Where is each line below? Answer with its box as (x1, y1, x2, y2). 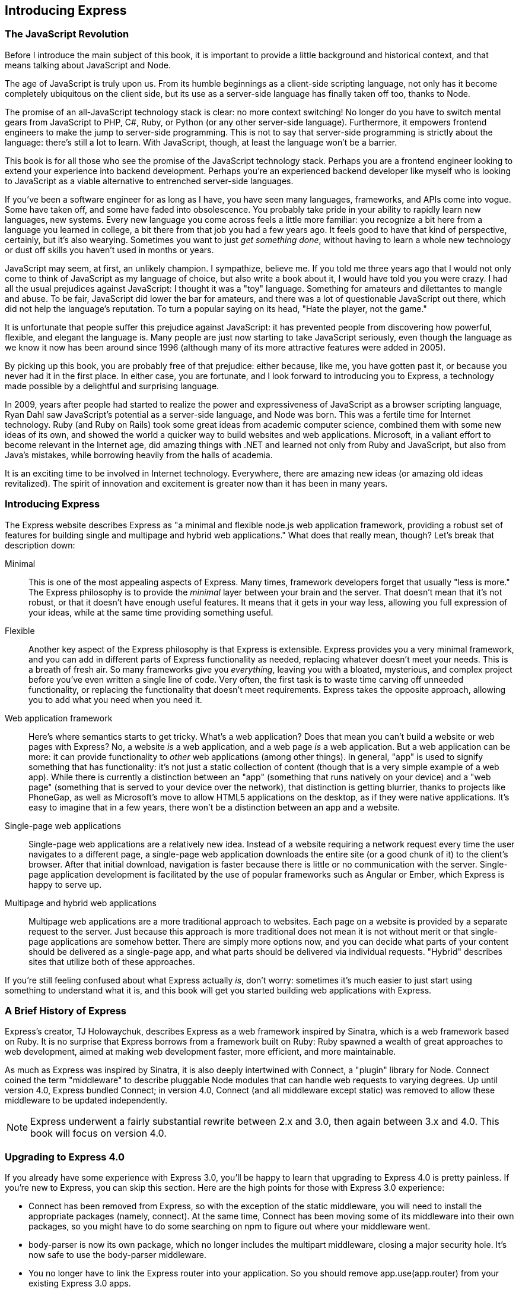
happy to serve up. (28, 879, 102, 890)
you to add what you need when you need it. (28, 694, 202, 705)
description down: (5, 540, 75, 550)
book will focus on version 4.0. (30, 1127, 167, 1140)
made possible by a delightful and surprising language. (5, 380, 219, 391)
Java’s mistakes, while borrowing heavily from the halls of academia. (5, 449, 273, 460)
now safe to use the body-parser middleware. (28, 1250, 207, 1260)
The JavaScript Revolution (5, 28, 129, 40)
